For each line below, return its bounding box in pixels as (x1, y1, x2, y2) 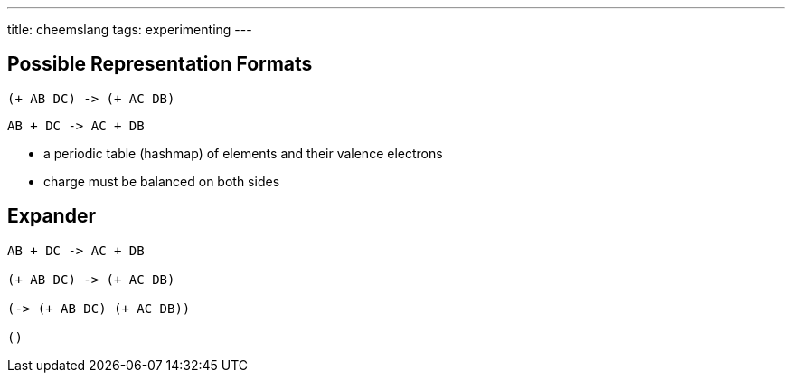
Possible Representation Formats (7, 52, 313, 76)
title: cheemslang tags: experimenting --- (7, 22, 252, 37)
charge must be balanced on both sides (43, 173, 280, 189)
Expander (7, 204, 96, 228)
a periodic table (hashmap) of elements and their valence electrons (43, 145, 443, 161)
